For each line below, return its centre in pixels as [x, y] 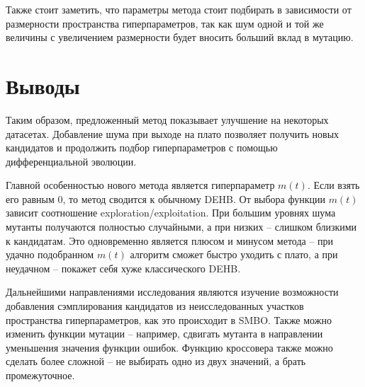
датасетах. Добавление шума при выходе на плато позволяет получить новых [173, 133]
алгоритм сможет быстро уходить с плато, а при [234, 254]
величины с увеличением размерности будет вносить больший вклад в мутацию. [180, 37]
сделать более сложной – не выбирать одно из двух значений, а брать [156, 361]
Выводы [43, 85]
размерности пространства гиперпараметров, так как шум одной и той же [165, 23]
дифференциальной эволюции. [71, 161]
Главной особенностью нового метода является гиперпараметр [140, 185]
